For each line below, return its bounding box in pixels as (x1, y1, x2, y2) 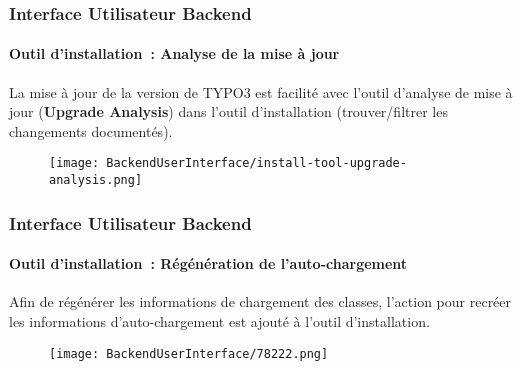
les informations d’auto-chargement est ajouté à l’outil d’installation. (9, 310, 430, 331)
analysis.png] (49, 173, 143, 188)
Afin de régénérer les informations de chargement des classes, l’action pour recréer (9, 291, 512, 312)
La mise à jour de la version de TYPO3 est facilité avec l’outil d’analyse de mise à (9, 81, 513, 102)
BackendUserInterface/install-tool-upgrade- (106, 156, 407, 171)
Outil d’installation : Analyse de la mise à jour (9, 43, 340, 64)
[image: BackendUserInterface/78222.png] (49, 346, 329, 361)
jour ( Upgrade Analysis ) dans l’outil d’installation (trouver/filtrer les (9, 101, 448, 122)
